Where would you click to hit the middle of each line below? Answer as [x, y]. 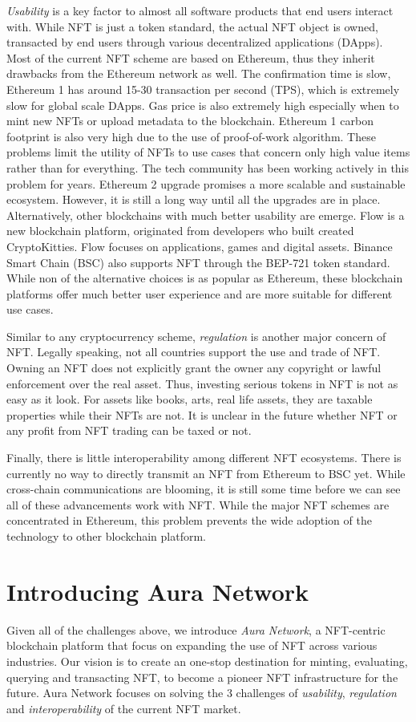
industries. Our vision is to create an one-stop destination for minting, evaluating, [207, 661]
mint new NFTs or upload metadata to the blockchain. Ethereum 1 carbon [190, 121]
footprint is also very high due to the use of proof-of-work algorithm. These [191, 136]
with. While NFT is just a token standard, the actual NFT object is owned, [192, 26]
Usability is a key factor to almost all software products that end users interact [200, 10]
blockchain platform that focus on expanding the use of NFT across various [192, 645]
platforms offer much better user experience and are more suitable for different [200, 293]
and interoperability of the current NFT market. [124, 708]
